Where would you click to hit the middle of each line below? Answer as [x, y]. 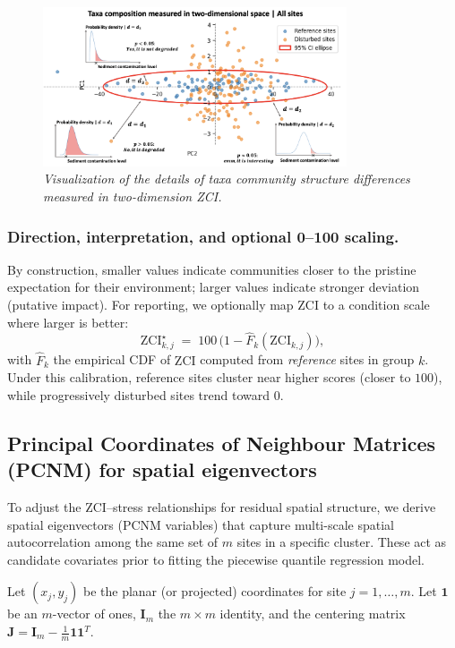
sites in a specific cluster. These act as [342, 542]
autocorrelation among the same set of [113, 542]
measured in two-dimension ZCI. [133, 196]
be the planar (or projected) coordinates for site [215, 591]
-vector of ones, [94, 614]
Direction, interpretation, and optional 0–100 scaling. [203, 236]
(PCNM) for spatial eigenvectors [162, 469]
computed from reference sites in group [307, 359]
